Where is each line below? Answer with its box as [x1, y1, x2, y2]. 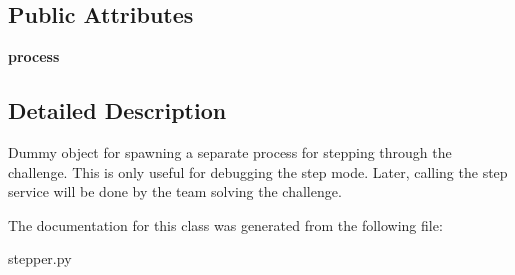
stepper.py [8, 248, 72, 269]
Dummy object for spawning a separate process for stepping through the [8, 142, 452, 162]
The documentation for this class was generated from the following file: [8, 214, 443, 235]
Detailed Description [8, 95, 227, 126]
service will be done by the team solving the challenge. [8, 181, 342, 202]
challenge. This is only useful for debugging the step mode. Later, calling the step [8, 161, 508, 182]
